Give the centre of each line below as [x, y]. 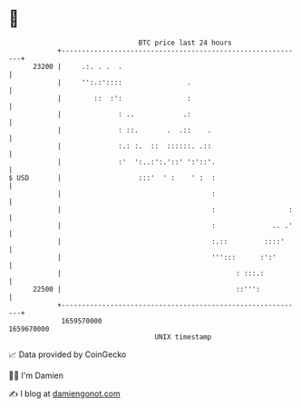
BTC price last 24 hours [185, 43]
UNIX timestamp [183, 337]
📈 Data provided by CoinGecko [68, 354]
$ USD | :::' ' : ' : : [112, 178]
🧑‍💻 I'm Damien [36, 375]
